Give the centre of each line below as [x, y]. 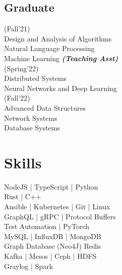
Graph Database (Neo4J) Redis [53, 246]
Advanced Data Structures [45, 107]
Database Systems [32, 128]
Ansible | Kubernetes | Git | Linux [57, 207]
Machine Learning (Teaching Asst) [61, 58]
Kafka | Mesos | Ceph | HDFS [50, 256]
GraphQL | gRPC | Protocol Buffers [60, 216]
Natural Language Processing [49, 48]
